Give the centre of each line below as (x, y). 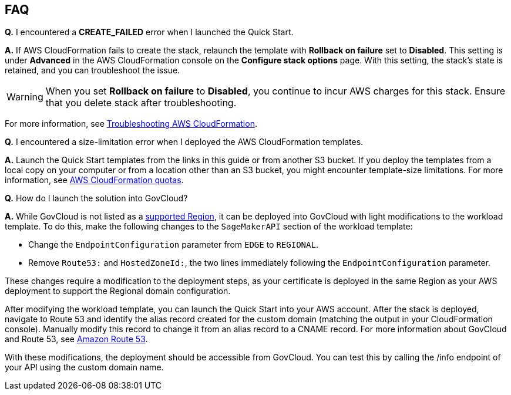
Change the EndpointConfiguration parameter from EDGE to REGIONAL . (173, 245)
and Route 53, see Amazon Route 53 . (76, 339)
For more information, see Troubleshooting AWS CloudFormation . (131, 124)
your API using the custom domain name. (84, 367)
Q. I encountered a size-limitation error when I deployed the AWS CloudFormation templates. (184, 142)
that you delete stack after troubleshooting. (141, 103)
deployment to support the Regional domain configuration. (118, 291)
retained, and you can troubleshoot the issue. (93, 70)
